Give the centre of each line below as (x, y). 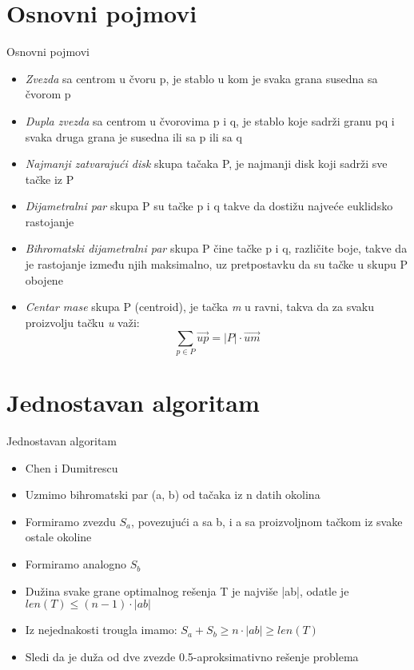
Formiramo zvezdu (70, 521)
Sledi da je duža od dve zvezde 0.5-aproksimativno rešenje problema (192, 656)
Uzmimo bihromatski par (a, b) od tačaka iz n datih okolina (173, 495)
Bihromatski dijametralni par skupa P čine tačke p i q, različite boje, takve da (216, 248)
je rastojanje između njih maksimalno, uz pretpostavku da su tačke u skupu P (217, 264)
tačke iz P (50, 179)
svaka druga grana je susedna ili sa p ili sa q (133, 136)
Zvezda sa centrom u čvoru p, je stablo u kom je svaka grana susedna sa (201, 78)
